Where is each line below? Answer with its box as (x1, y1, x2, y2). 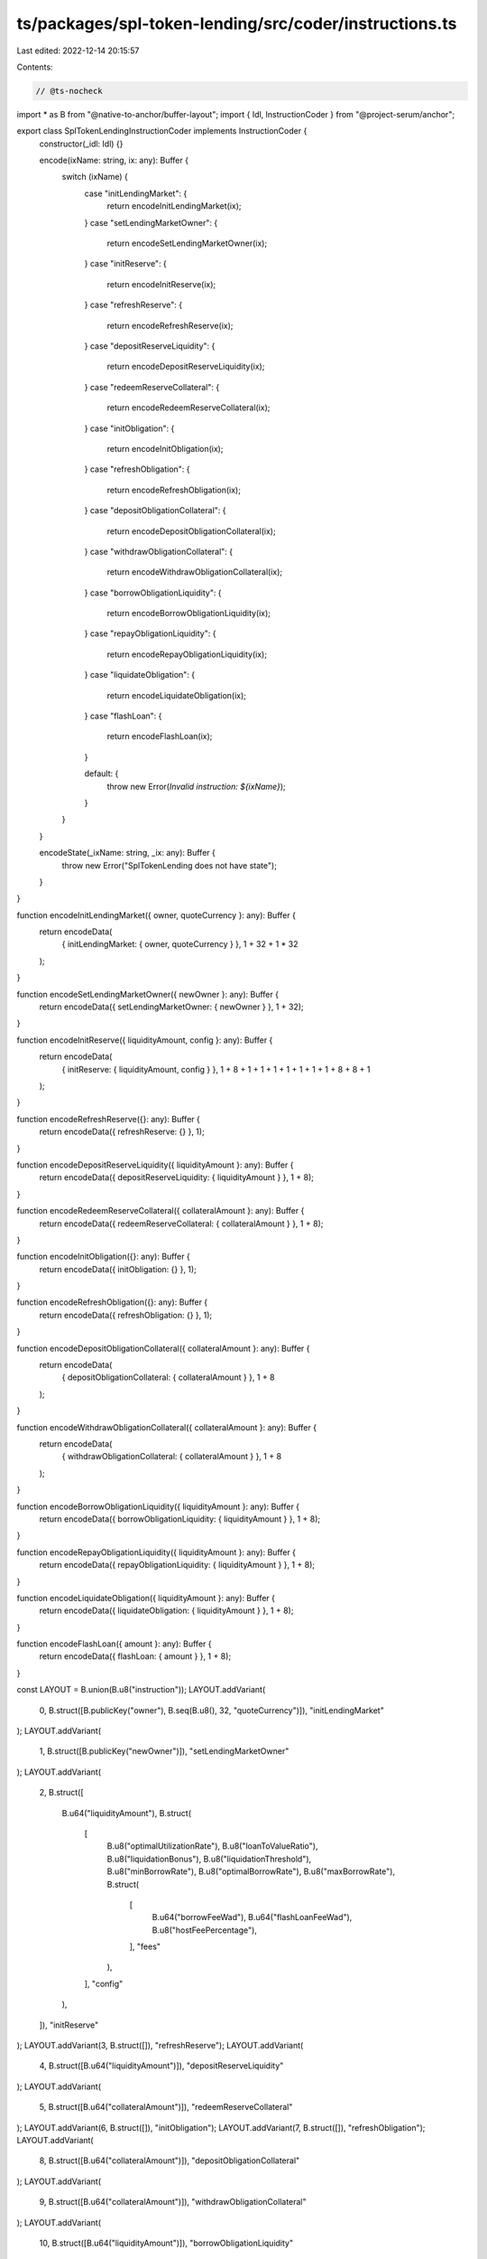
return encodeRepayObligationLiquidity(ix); (106, 649, 268, 660)
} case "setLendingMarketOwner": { (84, 217, 218, 228)
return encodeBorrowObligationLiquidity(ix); (106, 608, 271, 619)
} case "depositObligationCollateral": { (84, 505, 226, 516)
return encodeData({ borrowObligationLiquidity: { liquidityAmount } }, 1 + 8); (39, 1514, 320, 1524)
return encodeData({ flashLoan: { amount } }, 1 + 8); (39, 1651, 232, 1662)
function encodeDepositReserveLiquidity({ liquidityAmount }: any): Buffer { (16, 1159, 294, 1170)
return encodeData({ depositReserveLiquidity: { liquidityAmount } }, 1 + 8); (39, 1172, 315, 1183)
